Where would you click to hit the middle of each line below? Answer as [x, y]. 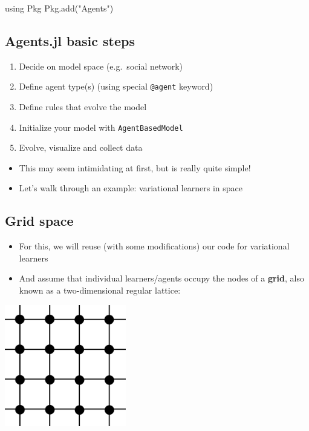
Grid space [39, 221]
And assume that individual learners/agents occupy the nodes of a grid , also [162, 278]
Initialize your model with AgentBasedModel [101, 127]
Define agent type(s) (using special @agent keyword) [116, 86]
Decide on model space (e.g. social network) [101, 66]
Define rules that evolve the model [83, 107]
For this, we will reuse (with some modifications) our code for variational [154, 246]
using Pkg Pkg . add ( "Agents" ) [59, 8]
